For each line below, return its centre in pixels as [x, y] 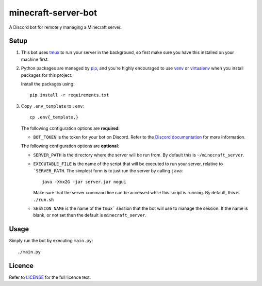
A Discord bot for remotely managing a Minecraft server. [65, 27]
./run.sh [44, 200]
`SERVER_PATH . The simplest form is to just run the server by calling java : [108, 170]
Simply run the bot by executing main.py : [51, 241]
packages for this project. [47, 75]
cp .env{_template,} [54, 117]
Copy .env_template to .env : [53, 106]
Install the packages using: [48, 84]
